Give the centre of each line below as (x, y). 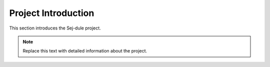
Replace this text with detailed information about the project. (85, 51)
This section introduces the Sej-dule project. (55, 28)
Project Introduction (52, 13)
